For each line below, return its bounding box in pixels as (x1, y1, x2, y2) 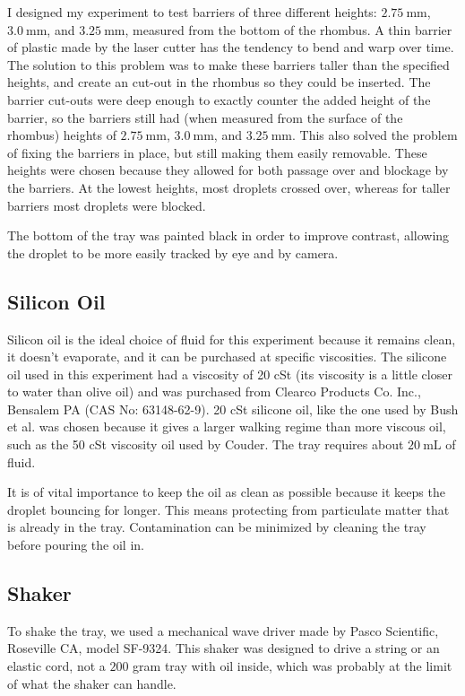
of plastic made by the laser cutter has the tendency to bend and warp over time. (7, 38, 454, 57)
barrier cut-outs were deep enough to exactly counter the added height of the (7, 90, 431, 109)
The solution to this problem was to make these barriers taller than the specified (7, 55, 450, 74)
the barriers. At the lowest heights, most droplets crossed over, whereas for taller (7, 178, 451, 196)
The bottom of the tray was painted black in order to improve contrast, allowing (7, 226, 450, 245)
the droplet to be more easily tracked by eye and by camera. (7, 243, 339, 262)
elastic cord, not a (7, 657, 106, 675)
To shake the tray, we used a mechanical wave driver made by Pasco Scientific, (7, 621, 439, 639)
